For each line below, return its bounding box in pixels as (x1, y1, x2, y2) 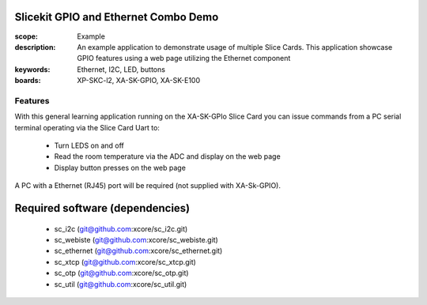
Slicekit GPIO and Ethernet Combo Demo (14, 10, 219, 24)
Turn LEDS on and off (54, 141, 124, 150)
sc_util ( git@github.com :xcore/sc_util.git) (54, 279, 187, 288)
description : (14, 42, 56, 51)
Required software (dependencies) (14, 201, 191, 215)
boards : (14, 76, 41, 85)
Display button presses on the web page (54, 163, 186, 172)
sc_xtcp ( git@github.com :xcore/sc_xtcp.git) (54, 257, 197, 266)
